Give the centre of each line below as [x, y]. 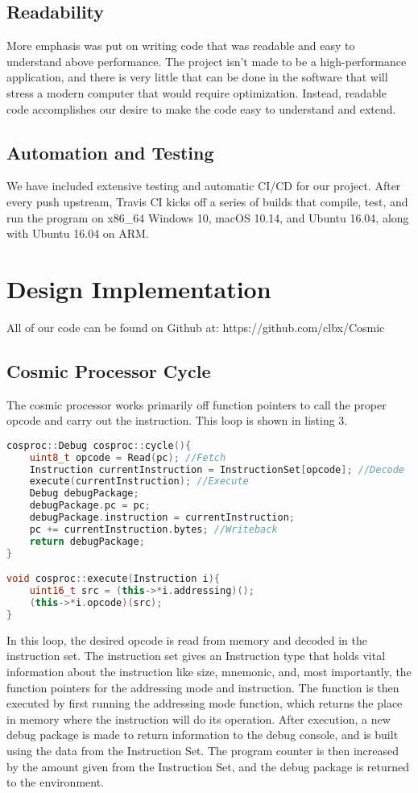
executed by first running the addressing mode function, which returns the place [205, 703]
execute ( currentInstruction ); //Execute [139, 482]
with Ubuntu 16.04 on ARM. [78, 233]
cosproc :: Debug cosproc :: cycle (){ [99, 445]
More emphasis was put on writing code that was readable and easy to [181, 46]
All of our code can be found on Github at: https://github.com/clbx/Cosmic [196, 327]
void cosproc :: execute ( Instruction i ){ [113, 579]
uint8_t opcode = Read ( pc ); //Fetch [128, 457]
